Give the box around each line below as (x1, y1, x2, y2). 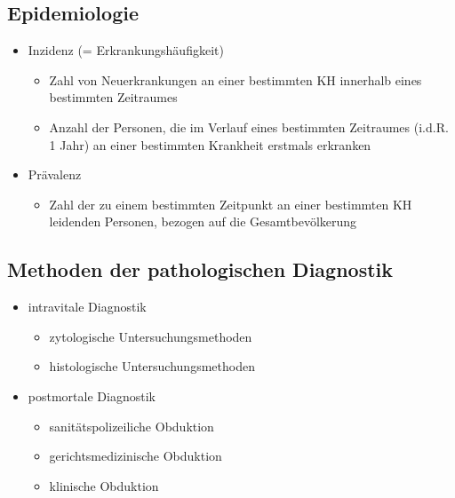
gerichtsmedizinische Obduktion (49, 447, 222, 465)
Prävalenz (28, 165, 82, 184)
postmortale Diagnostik (28, 386, 156, 405)
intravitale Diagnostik (28, 297, 147, 316)
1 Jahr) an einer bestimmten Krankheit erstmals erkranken (49, 135, 371, 154)
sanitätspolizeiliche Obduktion (49, 416, 214, 435)
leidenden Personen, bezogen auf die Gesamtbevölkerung (49, 212, 357, 231)
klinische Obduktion (49, 476, 159, 494)
